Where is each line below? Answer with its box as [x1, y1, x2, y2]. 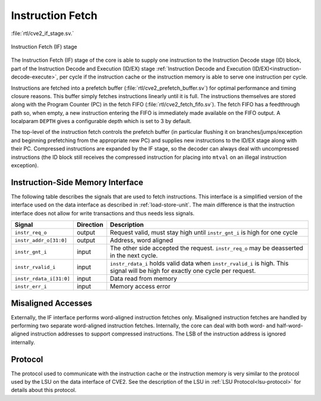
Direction [76, 221, 103, 229]
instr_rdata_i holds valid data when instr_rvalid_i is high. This [110, 259, 289, 268]
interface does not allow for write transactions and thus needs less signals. [11, 209, 195, 217]
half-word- [276, 322, 303, 329]
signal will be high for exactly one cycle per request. [110, 267, 256, 275]
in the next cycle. [110, 252, 158, 260]
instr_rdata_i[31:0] [14, 275, 71, 282]
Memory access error [110, 283, 171, 291]
